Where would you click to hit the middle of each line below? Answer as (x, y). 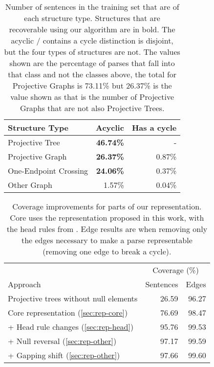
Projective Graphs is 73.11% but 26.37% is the (92, 85)
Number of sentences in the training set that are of (92, 7)
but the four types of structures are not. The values (92, 52)
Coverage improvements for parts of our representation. (107, 206)
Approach (24, 284)
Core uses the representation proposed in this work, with (107, 218)
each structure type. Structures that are (92, 18)
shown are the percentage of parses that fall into (92, 63)
